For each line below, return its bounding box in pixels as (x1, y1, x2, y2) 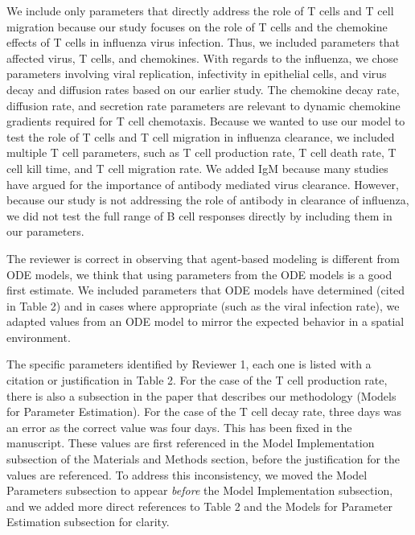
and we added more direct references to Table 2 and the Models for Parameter (6, 497, 393, 514)
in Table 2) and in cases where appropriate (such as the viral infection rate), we (6, 297, 400, 314)
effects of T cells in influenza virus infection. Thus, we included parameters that (6, 34, 400, 51)
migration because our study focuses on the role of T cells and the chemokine (6, 18, 388, 35)
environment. (6, 328, 71, 345)
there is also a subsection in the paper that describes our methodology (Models (6, 387, 397, 404)
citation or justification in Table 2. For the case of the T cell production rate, (6, 372, 388, 389)
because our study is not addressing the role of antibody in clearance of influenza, (6, 191, 409, 208)
